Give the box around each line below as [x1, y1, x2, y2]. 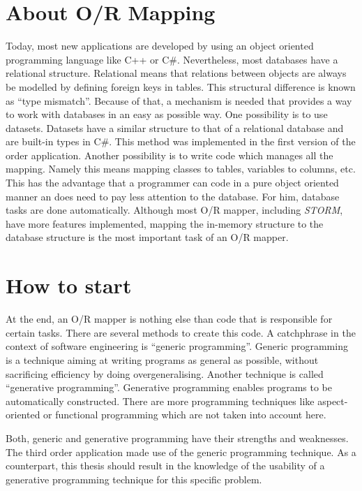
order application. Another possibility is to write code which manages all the [6, 147, 333, 162]
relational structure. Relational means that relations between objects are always [6, 66, 347, 80]
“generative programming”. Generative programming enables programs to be [6, 380, 333, 395]
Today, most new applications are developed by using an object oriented [6, 38, 314, 53]
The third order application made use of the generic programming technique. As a [6, 444, 356, 459]
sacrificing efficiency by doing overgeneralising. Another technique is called [6, 366, 324, 381]
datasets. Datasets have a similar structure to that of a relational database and [6, 120, 344, 135]
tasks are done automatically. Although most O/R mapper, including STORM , [6, 203, 343, 217]
